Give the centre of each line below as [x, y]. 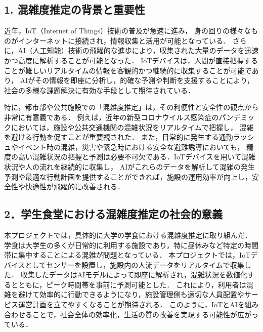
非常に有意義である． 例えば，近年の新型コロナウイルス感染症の [112, 117]
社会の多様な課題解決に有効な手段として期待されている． [100, 90]
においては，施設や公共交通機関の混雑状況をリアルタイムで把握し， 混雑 [132, 127]
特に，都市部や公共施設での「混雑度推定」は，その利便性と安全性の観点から [131, 107]
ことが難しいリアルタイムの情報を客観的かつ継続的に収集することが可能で [128, 70]
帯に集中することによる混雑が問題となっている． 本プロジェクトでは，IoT [127, 255]
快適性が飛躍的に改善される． [75, 186]
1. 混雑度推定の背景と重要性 [75, 9]
